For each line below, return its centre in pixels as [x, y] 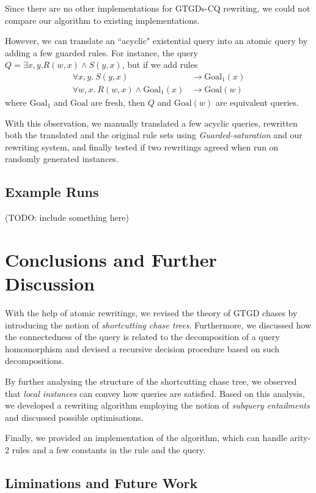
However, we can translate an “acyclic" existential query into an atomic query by [156, 41]
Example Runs [52, 192]
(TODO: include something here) [67, 217]
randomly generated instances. [62, 159]
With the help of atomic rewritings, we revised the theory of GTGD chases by [151, 313]
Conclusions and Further [111, 259]
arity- [300, 438]
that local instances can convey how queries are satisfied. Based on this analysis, [155, 393]
